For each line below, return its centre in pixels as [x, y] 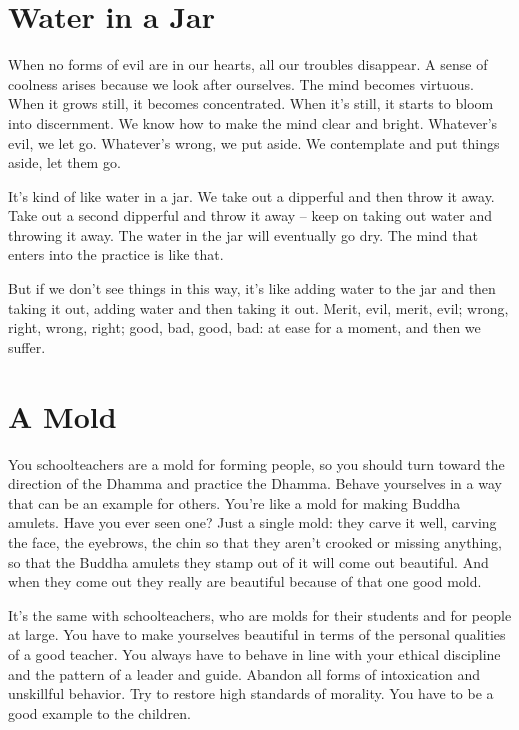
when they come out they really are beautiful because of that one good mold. [245, 581]
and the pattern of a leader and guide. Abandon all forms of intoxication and [244, 673]
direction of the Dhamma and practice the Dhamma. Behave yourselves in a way [255, 483]
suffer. [27, 346]
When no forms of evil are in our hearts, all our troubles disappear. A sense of [248, 64]
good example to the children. [99, 712]
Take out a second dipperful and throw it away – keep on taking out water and [250, 215]
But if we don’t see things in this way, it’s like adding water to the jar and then [252, 288]
